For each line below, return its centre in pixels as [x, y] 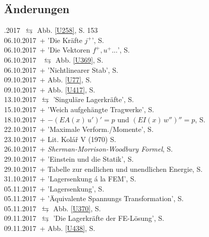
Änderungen [37, 9]
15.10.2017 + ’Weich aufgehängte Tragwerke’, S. [79, 109]
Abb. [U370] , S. [77, 208]
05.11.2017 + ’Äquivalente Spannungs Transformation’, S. [94, 198]
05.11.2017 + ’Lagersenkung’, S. [54, 188]
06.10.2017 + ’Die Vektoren [47, 50]
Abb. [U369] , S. [80, 59]
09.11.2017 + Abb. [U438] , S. [50, 228]
